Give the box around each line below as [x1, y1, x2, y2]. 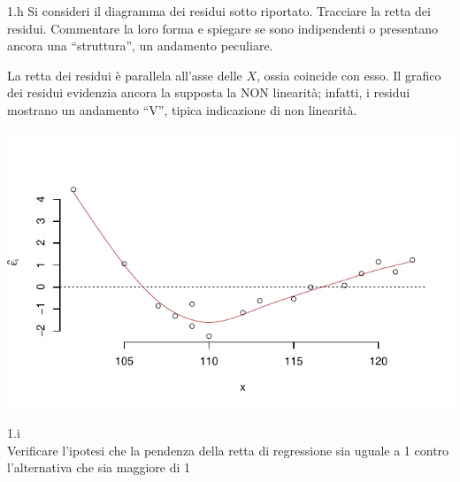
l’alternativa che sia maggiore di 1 [7, 458, 191, 477]
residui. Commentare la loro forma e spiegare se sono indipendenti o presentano [7, 19, 439, 37]
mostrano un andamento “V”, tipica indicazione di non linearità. [7, 100, 357, 119]
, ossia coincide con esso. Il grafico [257, 65, 441, 84]
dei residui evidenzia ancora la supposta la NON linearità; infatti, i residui [7, 83, 410, 102]
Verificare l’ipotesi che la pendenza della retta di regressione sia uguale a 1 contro [7, 440, 449, 459]
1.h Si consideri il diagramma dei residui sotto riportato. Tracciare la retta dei [7, 2, 431, 19]
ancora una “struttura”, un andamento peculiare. [7, 36, 273, 55]
